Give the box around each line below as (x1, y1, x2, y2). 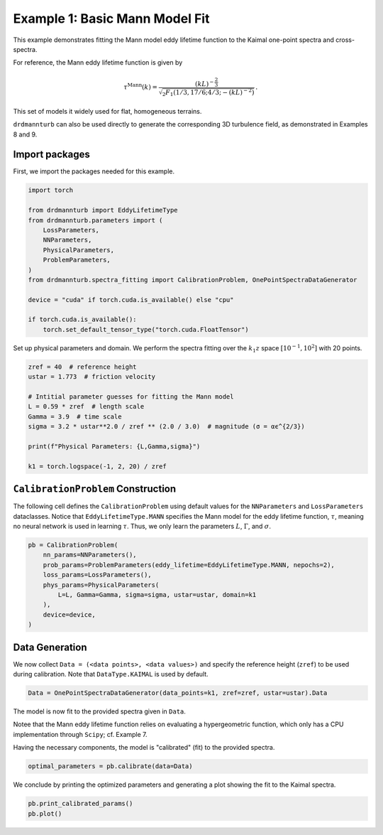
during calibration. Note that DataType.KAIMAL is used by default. (13, 670, 209, 679)
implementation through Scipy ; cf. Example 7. (13, 730, 148, 738)
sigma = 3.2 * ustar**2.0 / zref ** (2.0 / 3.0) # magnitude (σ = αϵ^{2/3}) (28, 423, 305, 431)
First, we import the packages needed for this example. (13, 167, 175, 176)
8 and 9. (13, 130, 38, 139)
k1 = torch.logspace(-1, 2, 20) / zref (28, 462, 167, 470)
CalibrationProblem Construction (13, 483, 177, 495)
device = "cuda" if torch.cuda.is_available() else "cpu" (28, 296, 234, 303)
